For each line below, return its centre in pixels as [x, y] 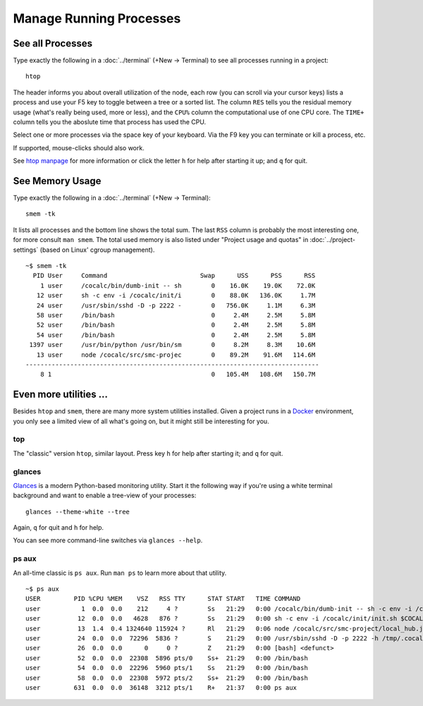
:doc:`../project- [333, 240]
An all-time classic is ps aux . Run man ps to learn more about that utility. [120, 573]
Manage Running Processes [97, 18]
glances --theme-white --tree [78, 512]
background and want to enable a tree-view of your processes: [105, 495]
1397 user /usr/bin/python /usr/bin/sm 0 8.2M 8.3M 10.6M [172, 345]
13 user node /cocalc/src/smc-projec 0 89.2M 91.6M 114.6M [176, 355]
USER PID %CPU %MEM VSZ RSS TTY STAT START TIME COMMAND [163, 599]
